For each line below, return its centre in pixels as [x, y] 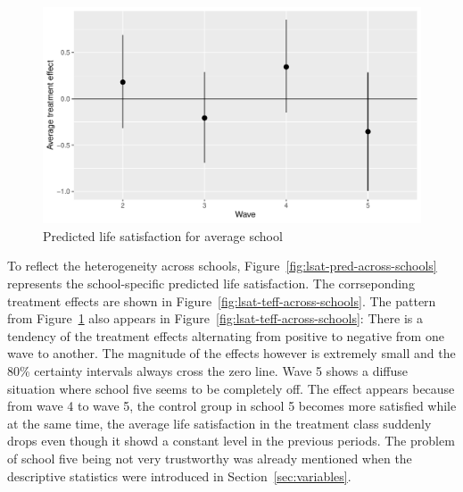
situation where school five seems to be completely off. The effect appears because [231, 388]
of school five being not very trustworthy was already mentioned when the [210, 458]
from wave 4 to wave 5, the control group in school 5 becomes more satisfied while [232, 406]
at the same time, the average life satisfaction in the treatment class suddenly [219, 423]
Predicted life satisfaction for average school [163, 235]
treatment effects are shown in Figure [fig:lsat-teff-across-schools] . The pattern [222, 300]
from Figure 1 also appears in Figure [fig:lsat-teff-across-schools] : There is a [215, 318]
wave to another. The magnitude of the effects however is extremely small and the [231, 353]
